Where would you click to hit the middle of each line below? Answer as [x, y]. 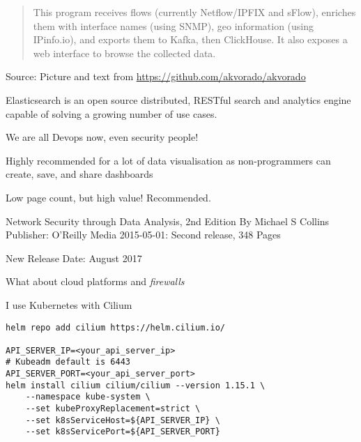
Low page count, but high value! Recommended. [108, 197]
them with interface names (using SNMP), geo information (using [174, 25]
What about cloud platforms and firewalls [95, 281]
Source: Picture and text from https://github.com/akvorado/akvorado [156, 76]
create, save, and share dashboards [79, 174]
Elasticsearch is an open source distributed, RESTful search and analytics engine [178, 99]
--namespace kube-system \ [88, 397]
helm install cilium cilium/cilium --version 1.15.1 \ [136, 385]
